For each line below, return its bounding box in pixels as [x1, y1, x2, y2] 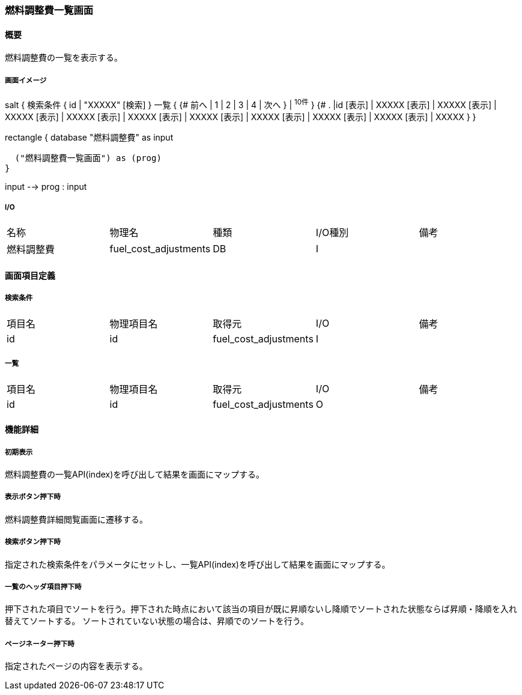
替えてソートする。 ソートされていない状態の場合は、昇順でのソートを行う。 [5, 616, 309, 627]
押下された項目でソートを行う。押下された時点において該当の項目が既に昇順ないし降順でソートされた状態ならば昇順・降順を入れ [5, 604, 517, 615]
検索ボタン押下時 [5, 538, 61, 547]
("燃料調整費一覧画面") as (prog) [14, 153, 162, 163]
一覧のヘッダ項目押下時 [5, 582, 82, 591]
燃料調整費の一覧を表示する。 [5, 52, 123, 63]
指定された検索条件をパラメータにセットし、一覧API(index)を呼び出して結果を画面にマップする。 [5, 559, 390, 569]
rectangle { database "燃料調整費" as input [5, 132, 174, 142]
